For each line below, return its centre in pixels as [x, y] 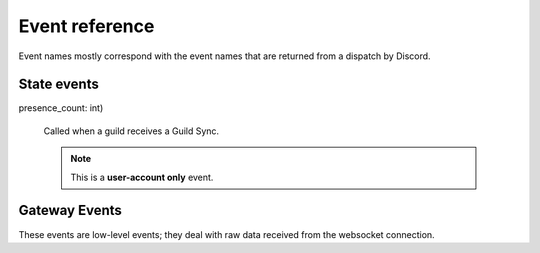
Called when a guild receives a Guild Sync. [131, 131]
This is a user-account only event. [142, 177]
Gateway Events [70, 210]
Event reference [86, 26]
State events [58, 84]
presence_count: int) [61, 108]
